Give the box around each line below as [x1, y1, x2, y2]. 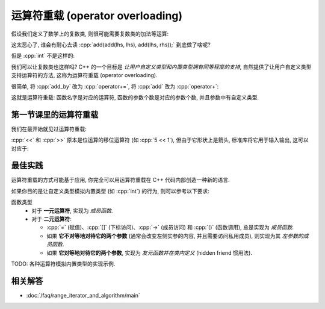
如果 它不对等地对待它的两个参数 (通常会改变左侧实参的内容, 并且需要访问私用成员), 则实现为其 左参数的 [46, 232, 303, 239]
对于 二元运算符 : [31, 216, 72, 223]
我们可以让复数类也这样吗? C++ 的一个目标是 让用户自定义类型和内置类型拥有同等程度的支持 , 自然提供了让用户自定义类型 [11, 63, 312, 70]
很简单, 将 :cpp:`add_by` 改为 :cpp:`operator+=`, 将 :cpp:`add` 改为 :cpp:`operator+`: [11, 83, 219, 90]
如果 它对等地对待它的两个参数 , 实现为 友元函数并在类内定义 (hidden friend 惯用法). [46, 249, 253, 256]
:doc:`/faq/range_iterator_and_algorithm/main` [26, 292, 141, 299]
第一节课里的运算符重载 [11, 109, 99, 120]
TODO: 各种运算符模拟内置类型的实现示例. [11, 260, 116, 267]
